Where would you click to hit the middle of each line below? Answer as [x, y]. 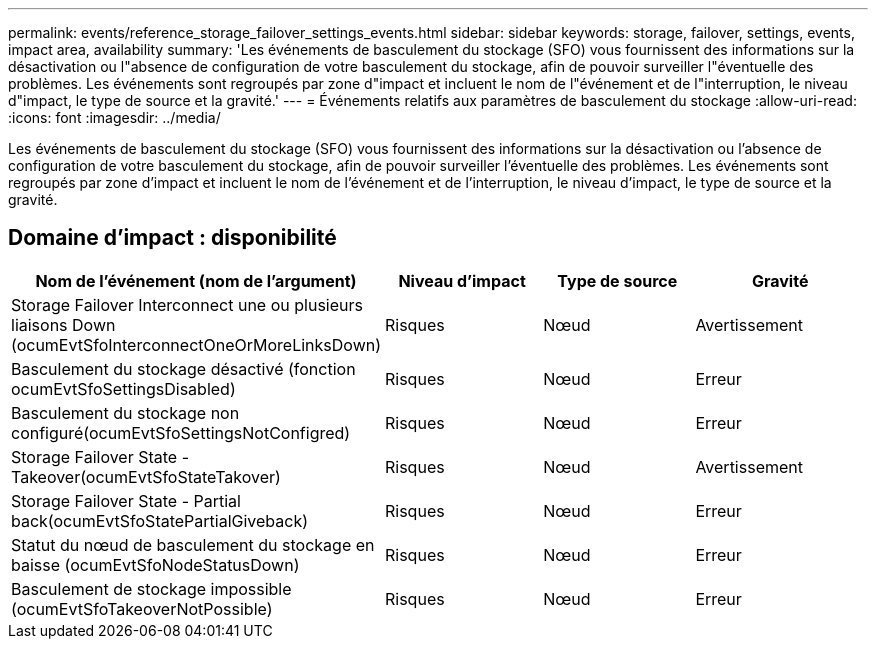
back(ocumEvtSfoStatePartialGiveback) [160, 520]
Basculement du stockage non [125, 412]
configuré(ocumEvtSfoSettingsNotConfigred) [181, 432]
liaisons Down [63, 324]
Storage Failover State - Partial [126, 500]
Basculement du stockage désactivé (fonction [183, 368]
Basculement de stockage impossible [151, 588]
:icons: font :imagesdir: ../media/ [114, 117]
